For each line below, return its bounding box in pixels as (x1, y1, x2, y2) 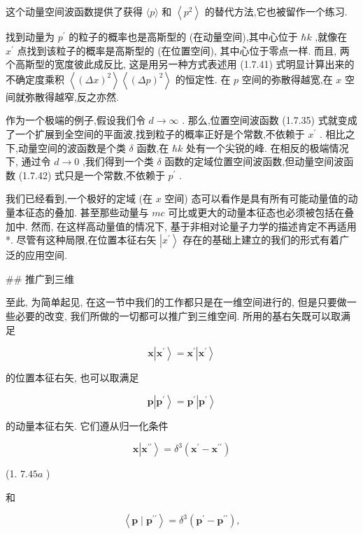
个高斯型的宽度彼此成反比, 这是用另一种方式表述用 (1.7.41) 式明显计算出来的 (6, 57, 355, 71)
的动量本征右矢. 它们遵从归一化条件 (6, 418, 169, 433)
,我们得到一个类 (82, 154, 154, 169)
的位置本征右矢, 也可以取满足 (6, 370, 139, 385)
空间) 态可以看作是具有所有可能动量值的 (164, 191, 348, 206)
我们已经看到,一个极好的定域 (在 (6, 191, 152, 206)
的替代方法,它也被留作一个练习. (204, 4, 348, 18)
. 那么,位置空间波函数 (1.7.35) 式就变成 (182, 113, 357, 127)
